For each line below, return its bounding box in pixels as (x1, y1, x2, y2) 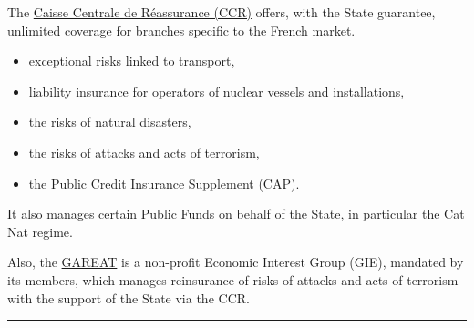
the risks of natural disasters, (28, 112, 191, 131)
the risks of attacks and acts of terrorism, (28, 142, 260, 161)
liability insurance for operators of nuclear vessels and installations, (28, 81, 405, 100)
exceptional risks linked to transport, (28, 51, 235, 70)
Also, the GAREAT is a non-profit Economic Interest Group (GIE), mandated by (7, 252, 464, 272)
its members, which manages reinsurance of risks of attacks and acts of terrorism (7, 270, 459, 289)
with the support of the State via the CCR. (7, 288, 250, 307)
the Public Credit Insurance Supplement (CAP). (28, 173, 300, 192)
